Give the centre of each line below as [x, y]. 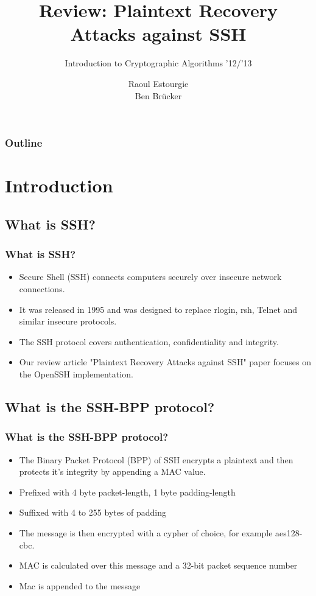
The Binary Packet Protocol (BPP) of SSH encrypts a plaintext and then [156, 459]
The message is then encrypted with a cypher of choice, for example [146, 532]
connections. [42, 288]
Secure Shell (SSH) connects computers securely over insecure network [150, 277]
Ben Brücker [158, 95]
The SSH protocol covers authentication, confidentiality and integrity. [149, 341]
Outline [24, 143]
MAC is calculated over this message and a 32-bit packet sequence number [158, 565]
